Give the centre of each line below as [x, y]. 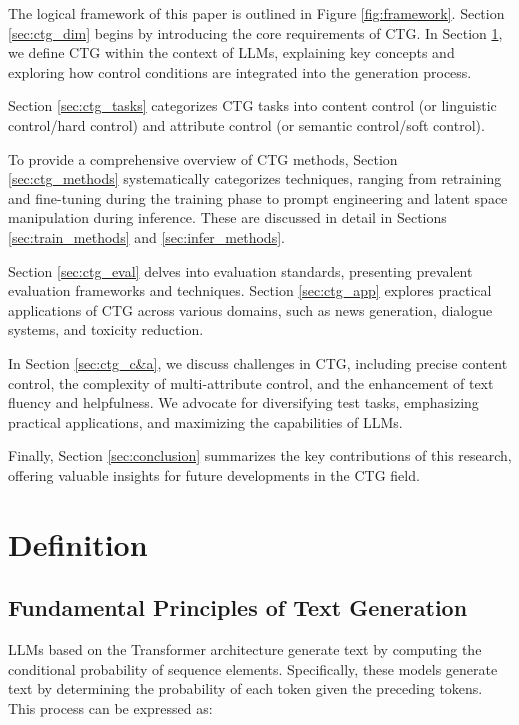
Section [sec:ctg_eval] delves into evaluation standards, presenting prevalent [240, 270]
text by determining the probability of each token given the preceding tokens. [245, 688]
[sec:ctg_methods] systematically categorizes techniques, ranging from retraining [255, 178]
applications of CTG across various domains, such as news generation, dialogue [250, 309]
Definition [78, 543]
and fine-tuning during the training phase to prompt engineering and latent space [258, 197]
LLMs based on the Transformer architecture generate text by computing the [245, 649]
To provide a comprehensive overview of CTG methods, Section [203, 158]
